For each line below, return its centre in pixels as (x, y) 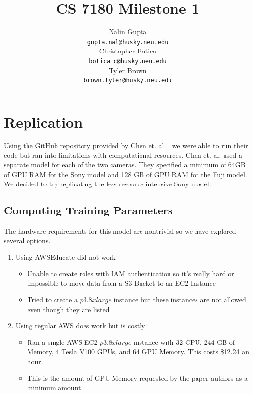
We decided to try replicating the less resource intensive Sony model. (108, 184)
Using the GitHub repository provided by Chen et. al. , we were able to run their (126, 145)
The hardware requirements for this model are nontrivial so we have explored (120, 230)
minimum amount (54, 387)
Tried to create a (52, 299)
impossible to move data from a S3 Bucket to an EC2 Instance (121, 283)
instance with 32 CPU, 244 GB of (184, 342)
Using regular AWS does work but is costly (80, 326)
